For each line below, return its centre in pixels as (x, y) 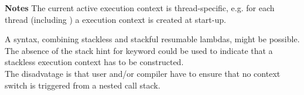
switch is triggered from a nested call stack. (83, 85)
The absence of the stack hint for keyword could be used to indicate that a (139, 50)
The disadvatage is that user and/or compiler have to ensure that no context (143, 73)
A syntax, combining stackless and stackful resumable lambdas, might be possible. (152, 39)
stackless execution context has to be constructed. (94, 62)
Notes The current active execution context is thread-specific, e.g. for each (140, 8)
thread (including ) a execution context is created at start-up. (115, 19)
